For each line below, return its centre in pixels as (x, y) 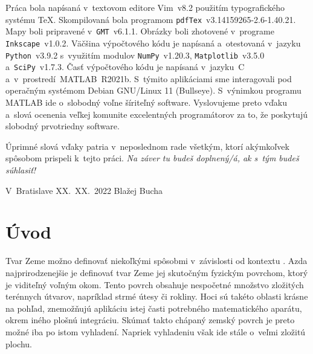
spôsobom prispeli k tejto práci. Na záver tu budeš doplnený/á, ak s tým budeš (152, 158)
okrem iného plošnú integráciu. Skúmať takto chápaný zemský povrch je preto (150, 320)
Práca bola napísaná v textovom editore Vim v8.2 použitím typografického (145, 7)
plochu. (19, 343)
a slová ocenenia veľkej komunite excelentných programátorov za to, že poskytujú (156, 114)
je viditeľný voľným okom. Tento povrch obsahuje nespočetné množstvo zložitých (155, 284)
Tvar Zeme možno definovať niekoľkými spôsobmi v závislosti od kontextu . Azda (156, 261)
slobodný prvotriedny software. (63, 126)
